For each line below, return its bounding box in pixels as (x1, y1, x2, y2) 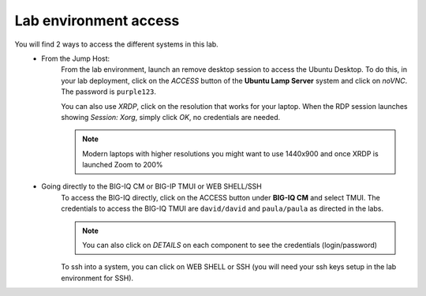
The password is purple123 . (61, 87, 157, 96)
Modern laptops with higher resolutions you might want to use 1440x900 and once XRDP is (82, 148, 379, 158)
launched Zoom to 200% (82, 160, 163, 170)
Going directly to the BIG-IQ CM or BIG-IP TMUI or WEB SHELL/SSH (41, 182, 262, 191)
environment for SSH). (61, 273, 134, 283)
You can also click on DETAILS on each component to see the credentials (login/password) (82, 241, 378, 250)
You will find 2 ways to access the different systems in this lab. (14, 39, 219, 49)
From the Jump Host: (41, 54, 110, 63)
